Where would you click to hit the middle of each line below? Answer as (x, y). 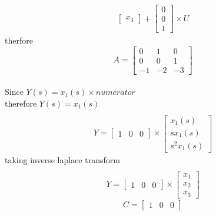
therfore (19, 40)
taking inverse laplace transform (62, 159)
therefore (21, 103)
